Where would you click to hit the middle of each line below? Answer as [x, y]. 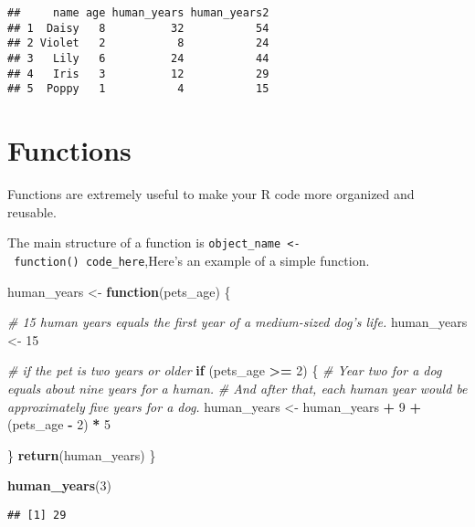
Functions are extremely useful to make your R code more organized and [211, 194]
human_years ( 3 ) [59, 485]
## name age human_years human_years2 [138, 13]
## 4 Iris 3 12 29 [138, 74]
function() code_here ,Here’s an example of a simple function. [192, 260]
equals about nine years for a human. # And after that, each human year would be [237, 388]
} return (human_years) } [82, 454]
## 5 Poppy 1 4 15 [138, 89]
